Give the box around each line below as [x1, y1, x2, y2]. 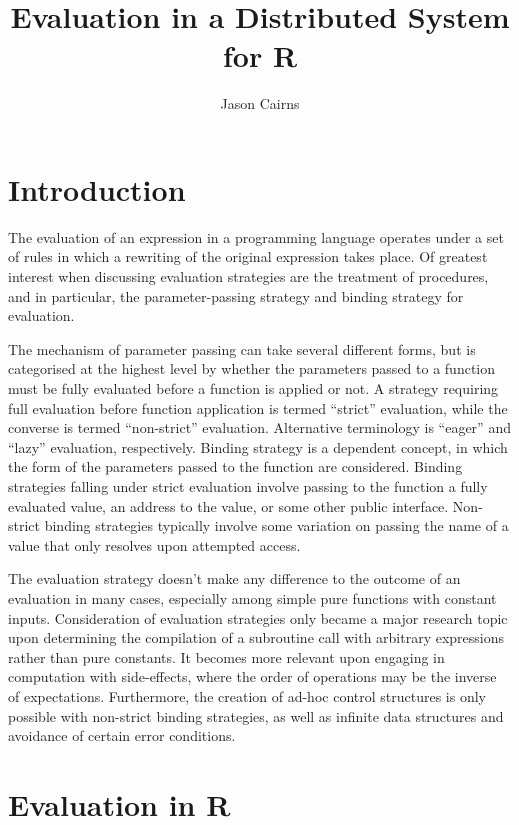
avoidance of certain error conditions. [8, 725, 236, 746]
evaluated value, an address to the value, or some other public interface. [8, 495, 449, 516]
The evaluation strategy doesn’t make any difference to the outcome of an [8, 568, 461, 589]
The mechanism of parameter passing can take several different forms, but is [8, 338, 476, 359]
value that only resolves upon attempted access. [8, 534, 301, 555]
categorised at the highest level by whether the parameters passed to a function [8, 358, 496, 379]
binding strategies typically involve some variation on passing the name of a [44, 515, 509, 536]
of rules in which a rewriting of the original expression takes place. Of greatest [8, 246, 488, 267]
